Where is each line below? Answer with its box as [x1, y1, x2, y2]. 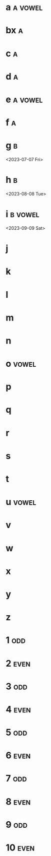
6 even [5, 750, 31, 761]
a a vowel [5, 2, 43, 13]
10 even [5, 842, 35, 853]
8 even [5, 796, 31, 807]
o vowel [5, 358, 36, 369]
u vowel [5, 496, 36, 508]
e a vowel [5, 94, 43, 105]
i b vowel [5, 209, 39, 220]
